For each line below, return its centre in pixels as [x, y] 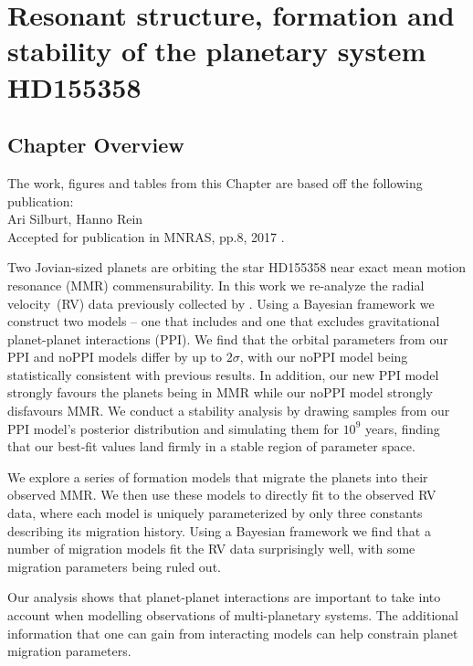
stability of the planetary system [217, 51]
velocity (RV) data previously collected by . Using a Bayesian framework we [221, 303]
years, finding [402, 428]
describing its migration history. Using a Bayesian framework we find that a [219, 530]
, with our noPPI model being [324, 357]
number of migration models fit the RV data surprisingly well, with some [211, 549]
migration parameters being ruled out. [114, 566]
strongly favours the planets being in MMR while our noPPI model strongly [220, 392]
